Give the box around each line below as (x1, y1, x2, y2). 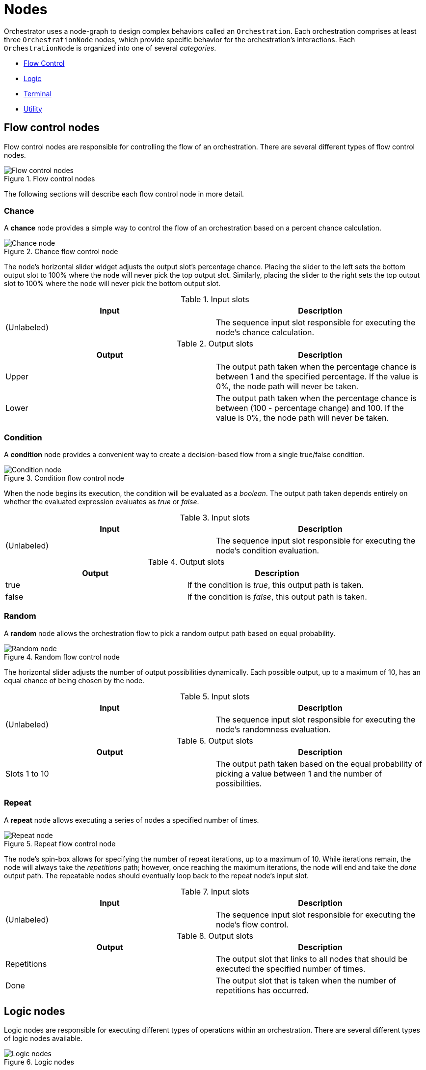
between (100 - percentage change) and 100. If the (216, 403, 404, 413)
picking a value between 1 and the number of (216, 768, 382, 779)
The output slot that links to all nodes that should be (216, 954, 408, 964)
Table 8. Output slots (177, 930, 253, 941)
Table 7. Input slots (181, 886, 249, 896)
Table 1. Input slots (181, 294, 249, 305)
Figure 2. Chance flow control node (4, 247, 118, 256)
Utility (24, 104, 42, 113)
